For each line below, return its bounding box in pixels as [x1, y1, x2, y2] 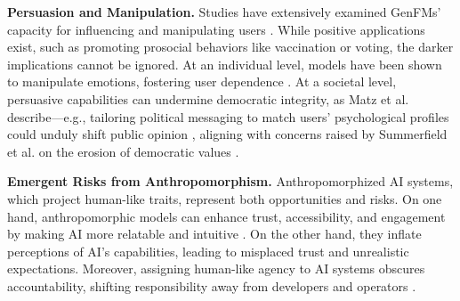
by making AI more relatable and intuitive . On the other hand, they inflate [7, 224, 422, 243]
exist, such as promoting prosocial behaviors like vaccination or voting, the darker [7, 37, 454, 56]
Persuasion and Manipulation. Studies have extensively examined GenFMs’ [7, 3, 441, 20]
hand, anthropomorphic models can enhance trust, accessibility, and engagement [7, 207, 446, 225]
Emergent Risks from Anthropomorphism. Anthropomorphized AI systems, [7, 172, 454, 191]
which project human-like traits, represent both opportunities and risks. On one [7, 189, 442, 207]
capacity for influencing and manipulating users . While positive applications [7, 20, 425, 38]
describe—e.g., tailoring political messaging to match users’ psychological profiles [7, 107, 449, 126]
